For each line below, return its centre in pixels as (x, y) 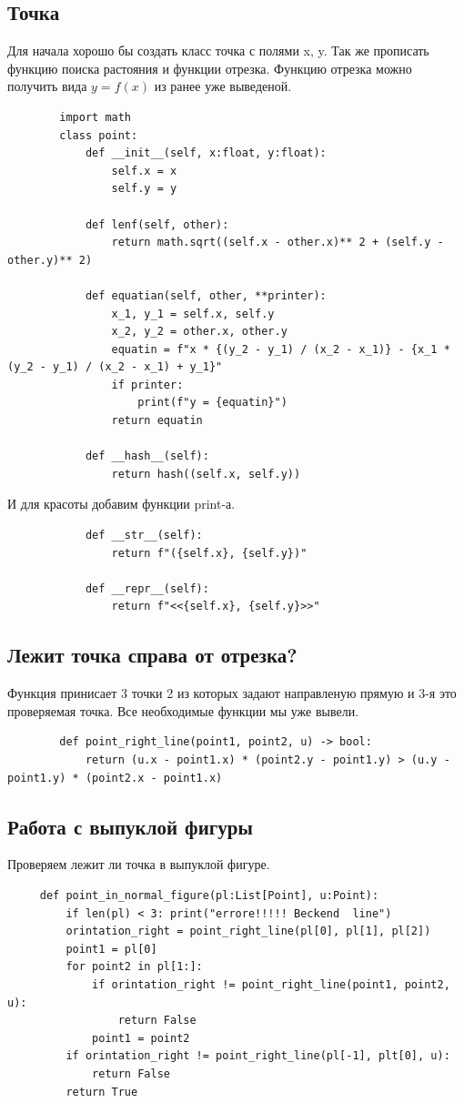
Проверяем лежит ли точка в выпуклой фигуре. (139, 864)
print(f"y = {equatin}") (212, 403)
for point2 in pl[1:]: (134, 967)
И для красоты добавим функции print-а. (121, 504)
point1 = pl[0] (111, 949)
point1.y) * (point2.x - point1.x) (115, 778)
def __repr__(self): (147, 588)
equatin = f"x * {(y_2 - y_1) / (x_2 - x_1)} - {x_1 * (281, 349)
